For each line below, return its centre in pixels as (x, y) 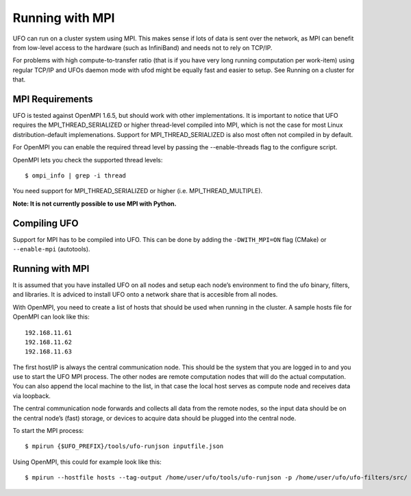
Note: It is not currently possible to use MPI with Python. (95, 203)
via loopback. (32, 396)
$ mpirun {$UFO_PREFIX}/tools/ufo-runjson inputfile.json (124, 446)
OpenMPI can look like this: (51, 317)
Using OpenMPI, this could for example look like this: (87, 462)
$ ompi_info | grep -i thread (76, 175)
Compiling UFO (46, 223)
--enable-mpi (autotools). (51, 249)
